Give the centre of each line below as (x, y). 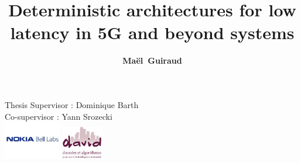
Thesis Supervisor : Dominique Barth (72, 104)
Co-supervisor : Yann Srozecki (59, 116)
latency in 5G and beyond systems (152, 32)
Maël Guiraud (152, 60)
